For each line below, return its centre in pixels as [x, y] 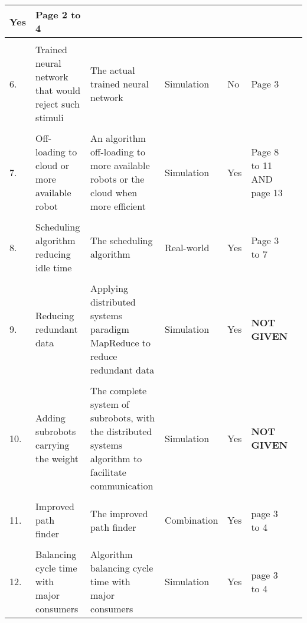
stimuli [50, 117]
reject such [58, 104]
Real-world [187, 247]
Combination [192, 520]
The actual [113, 70]
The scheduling [122, 240]
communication [122, 486]
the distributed [121, 431]
